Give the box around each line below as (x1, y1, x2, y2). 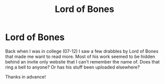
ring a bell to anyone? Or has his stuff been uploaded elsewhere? (5, 64, 140, 70)
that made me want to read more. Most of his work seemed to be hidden (5, 53, 155, 59)
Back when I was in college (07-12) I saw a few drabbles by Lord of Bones (5, 48, 158, 54)
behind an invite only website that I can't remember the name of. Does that (5, 58, 160, 64)
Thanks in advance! (5, 73, 46, 79)
